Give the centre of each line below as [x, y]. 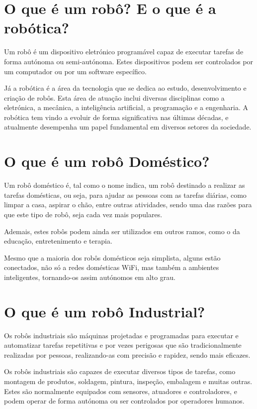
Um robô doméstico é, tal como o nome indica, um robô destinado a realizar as [125, 185]
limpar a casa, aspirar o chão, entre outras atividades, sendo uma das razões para [128, 204]
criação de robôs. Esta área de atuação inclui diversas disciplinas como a [114, 97]
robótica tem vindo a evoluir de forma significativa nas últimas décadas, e [116, 117]
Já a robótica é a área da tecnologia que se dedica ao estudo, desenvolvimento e [125, 88]
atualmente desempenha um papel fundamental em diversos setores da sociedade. [128, 127]
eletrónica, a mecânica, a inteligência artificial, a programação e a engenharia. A [126, 107]
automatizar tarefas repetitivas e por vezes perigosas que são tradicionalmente [123, 345]
